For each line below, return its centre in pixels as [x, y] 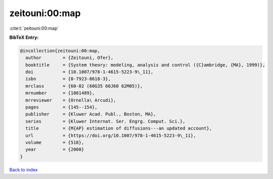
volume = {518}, [55, 142]
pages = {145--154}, [62, 107]
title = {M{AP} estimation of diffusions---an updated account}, [119, 128]
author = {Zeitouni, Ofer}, [70, 58]
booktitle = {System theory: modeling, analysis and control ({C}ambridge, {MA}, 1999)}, [145, 65]
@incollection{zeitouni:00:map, [60, 51]
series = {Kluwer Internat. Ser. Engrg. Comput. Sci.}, [105, 121]
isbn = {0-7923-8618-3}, [68, 79]
